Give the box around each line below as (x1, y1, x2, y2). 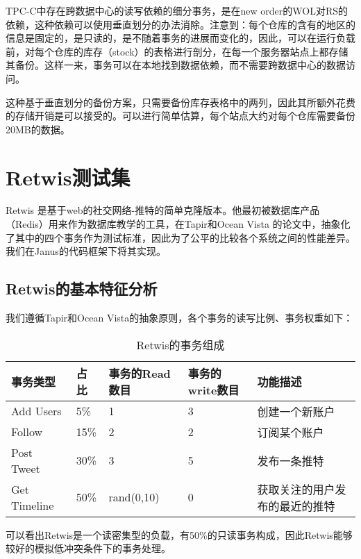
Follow (11, 424, 43, 440)
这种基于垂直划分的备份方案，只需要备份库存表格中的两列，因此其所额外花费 (6, 94, 355, 109)
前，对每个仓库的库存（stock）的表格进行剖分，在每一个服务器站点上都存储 (6, 44, 349, 58)
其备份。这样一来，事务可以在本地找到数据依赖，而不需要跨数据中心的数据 (6, 58, 346, 72)
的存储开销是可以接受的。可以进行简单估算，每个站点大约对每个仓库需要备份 (6, 108, 355, 123)
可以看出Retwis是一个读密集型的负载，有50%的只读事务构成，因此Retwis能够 (6, 527, 353, 542)
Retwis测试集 (6, 162, 131, 191)
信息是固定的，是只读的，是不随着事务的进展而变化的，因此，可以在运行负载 (6, 31, 355, 45)
